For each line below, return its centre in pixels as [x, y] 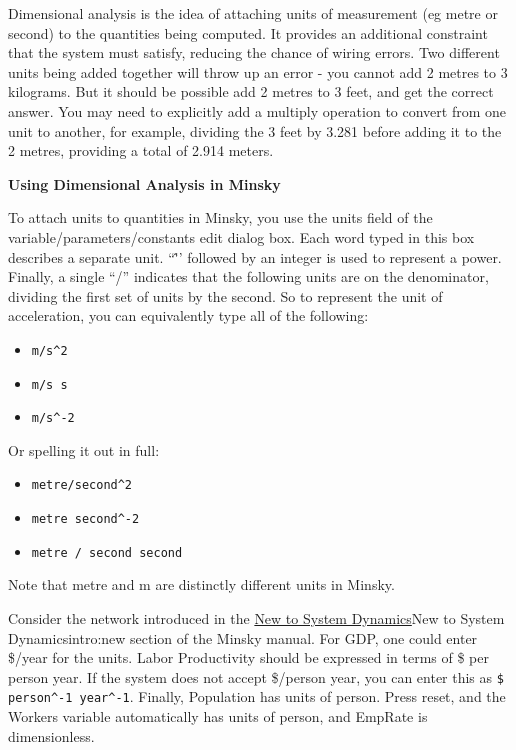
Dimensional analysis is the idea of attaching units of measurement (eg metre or [253, 13]
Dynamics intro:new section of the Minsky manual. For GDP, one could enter [243, 637]
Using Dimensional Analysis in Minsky [144, 183]
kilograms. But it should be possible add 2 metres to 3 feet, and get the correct [251, 91]
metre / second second [107, 552]
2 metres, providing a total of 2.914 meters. [141, 150]
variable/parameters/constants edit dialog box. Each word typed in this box [241, 236]
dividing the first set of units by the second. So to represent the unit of [225, 295]
